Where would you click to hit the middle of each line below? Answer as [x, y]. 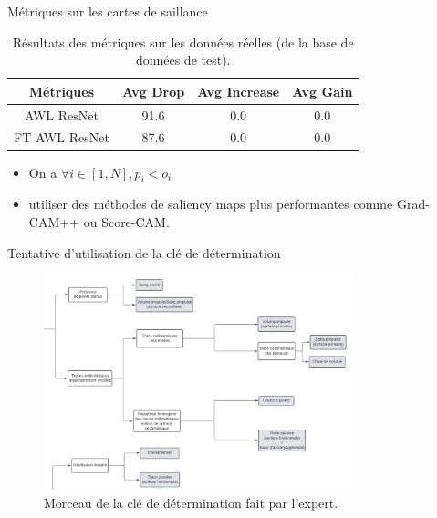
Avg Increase [239, 91]
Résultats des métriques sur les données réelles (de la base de [183, 41]
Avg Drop [153, 91]
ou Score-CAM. [126, 221]
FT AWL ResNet [62, 137]
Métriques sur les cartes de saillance [108, 11]
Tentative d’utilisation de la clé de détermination [144, 252]
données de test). [183, 60]
